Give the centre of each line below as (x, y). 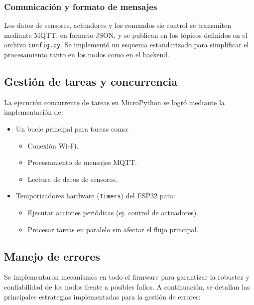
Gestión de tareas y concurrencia (91, 81)
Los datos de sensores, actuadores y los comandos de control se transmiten (118, 25)
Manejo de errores (52, 256)
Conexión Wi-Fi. (53, 145)
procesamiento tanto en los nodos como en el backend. (87, 55)
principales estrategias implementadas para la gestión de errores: (102, 296)
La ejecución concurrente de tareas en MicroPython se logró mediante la (114, 102)
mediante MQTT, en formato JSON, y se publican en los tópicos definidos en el (126, 35)
